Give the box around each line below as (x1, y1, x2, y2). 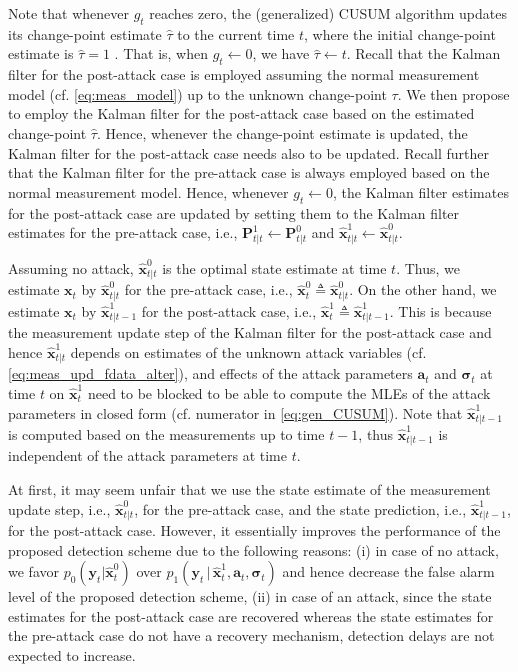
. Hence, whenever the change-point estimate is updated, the (96, 122, 468, 143)
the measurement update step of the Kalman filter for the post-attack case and (8, 322, 492, 343)
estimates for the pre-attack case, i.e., (8, 222, 238, 243)
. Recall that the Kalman (346, 43, 501, 64)
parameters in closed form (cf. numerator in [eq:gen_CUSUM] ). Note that (8, 402, 463, 423)
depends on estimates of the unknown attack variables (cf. (70, 341, 427, 362)
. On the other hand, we (349, 279, 497, 300)
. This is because (389, 300, 492, 321)
